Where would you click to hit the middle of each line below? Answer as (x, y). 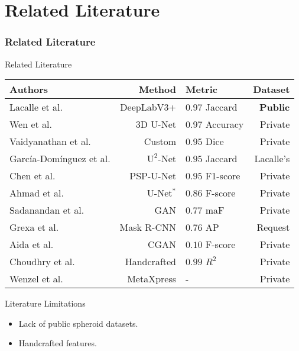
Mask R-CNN (148, 227)
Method (157, 89)
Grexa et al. (34, 227)
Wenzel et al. (36, 279)
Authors (29, 89)
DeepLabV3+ (148, 107)
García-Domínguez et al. (60, 159)
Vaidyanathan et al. (50, 141)
